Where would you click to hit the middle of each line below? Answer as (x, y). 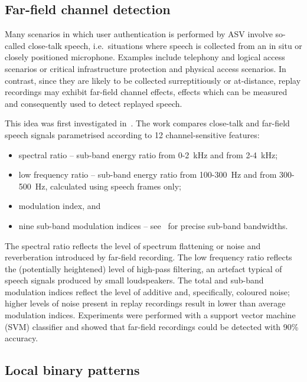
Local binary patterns (72, 370)
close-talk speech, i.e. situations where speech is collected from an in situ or (165, 45)
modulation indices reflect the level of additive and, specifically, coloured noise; (147, 291)
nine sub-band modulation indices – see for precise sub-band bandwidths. (153, 225)
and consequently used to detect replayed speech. (94, 103)
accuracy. (22, 338)
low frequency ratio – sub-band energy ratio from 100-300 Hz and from (148, 174)
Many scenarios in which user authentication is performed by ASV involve (139, 34)
